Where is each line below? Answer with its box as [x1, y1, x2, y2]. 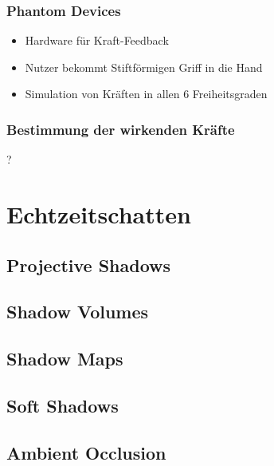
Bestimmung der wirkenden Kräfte [6, 119, 235, 139]
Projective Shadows [6, 252, 171, 277]
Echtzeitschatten [6, 198, 191, 230]
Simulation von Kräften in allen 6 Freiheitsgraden [25, 85, 268, 102]
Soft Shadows [6, 393, 119, 417]
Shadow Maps [6, 346, 123, 371]
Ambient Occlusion [6, 440, 166, 464]
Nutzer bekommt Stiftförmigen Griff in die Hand [25, 58, 263, 75]
